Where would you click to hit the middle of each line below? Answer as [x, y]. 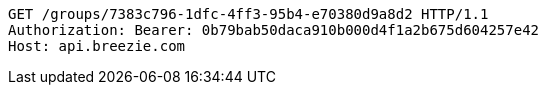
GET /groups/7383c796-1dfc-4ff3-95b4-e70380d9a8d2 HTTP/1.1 [248, 14]
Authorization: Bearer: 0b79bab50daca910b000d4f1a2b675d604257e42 [274, 30]
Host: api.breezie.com [97, 46]
